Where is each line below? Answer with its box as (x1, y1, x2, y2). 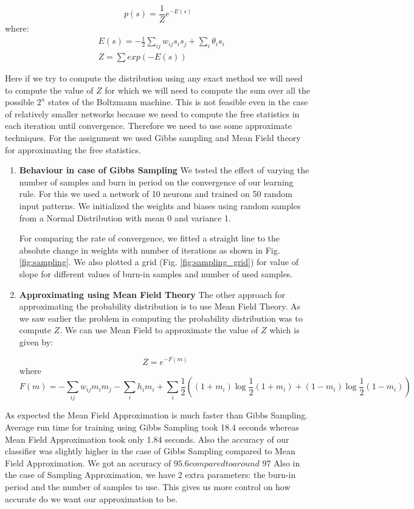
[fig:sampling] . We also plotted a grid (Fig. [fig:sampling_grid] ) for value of (19, 255, 298, 268)
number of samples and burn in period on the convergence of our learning (19, 175, 294, 188)
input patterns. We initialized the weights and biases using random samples (19, 199, 301, 212)
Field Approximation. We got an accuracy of (5, 456, 171, 469)
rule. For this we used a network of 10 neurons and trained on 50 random (19, 187, 292, 200)
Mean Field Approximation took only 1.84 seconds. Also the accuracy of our (5, 432, 289, 445)
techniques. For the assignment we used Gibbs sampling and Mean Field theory (5, 131, 301, 144)
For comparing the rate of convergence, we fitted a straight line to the (19, 232, 280, 244)
